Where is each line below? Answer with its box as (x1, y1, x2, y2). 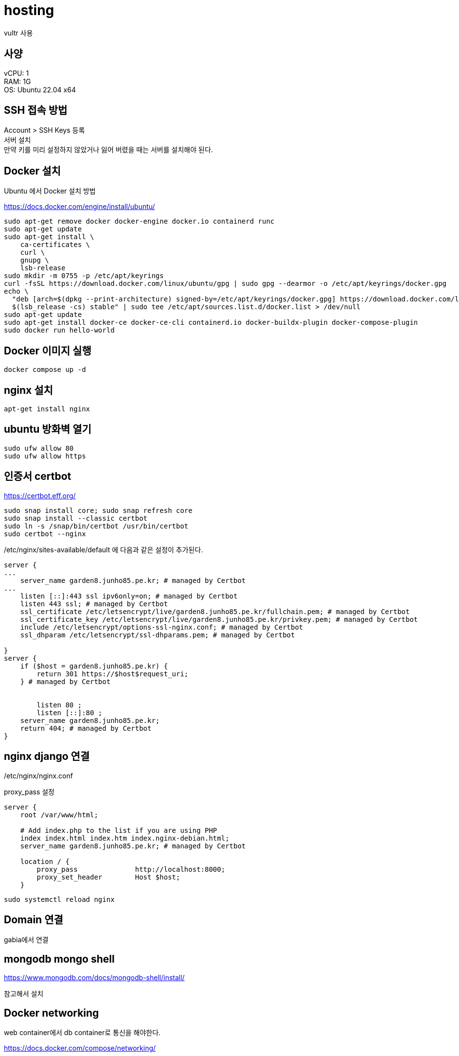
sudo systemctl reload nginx (4, 895, 115, 903)
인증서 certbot (4, 470, 71, 483)
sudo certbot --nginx (4, 529, 86, 538)
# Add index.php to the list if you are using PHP (20, 826, 217, 834)
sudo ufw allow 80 (4, 444, 74, 452)
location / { (20, 857, 70, 865)
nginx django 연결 (4, 750, 90, 763)
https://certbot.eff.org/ (4, 491, 76, 500)
